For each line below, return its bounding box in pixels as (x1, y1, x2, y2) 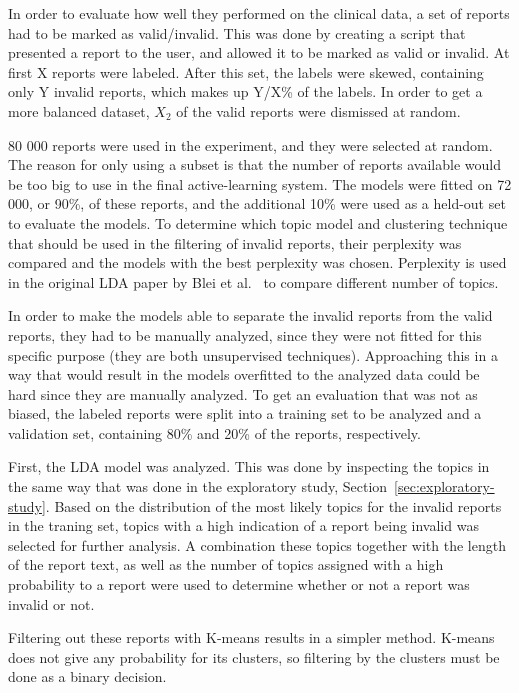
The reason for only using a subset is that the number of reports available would (8, 154, 501, 175)
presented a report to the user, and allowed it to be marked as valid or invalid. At (8, 42, 510, 63)
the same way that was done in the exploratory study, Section (8, 476, 388, 497)
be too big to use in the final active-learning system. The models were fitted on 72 (8, 173, 512, 194)
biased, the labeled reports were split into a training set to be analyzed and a (8, 403, 482, 424)
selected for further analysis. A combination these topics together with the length (8, 534, 506, 555)
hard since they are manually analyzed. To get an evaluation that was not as (8, 383, 478, 404)
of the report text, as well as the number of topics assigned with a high (8, 554, 444, 575)
